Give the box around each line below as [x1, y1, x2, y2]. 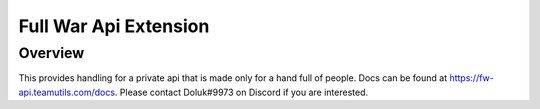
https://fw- [449, 72, 494, 84]
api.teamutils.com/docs [18, 86, 115, 98]
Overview [18, 44, 85, 62]
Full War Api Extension [18, 15, 210, 37]
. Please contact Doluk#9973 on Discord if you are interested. [114, 86, 369, 98]
